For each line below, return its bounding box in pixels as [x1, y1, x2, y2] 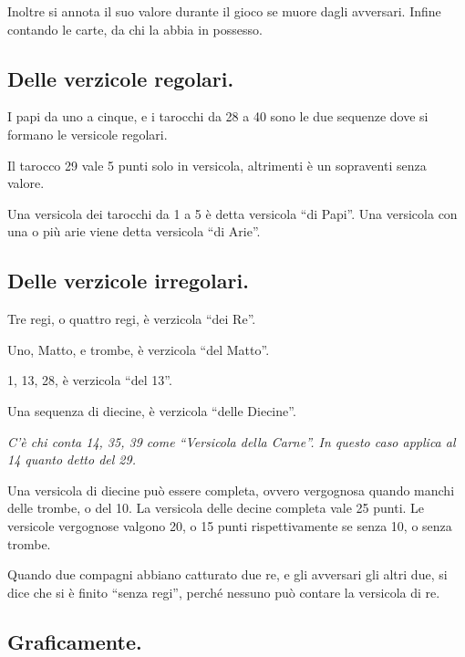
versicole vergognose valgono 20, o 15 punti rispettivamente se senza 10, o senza [7, 516, 452, 535]
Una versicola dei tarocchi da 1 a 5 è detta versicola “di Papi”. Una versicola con [7, 203, 458, 223]
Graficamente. [7, 627, 142, 655]
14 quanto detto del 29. [7, 450, 136, 469]
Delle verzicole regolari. [7, 64, 234, 92]
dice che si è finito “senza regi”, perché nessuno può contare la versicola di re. [7, 582, 440, 601]
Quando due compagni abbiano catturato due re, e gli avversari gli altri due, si [7, 565, 448, 584]
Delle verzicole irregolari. [7, 266, 249, 295]
